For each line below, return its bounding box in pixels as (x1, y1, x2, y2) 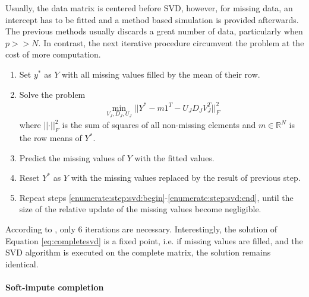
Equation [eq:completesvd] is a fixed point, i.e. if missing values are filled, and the (5, 234, 303, 247)
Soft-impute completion (5, 281, 104, 293)
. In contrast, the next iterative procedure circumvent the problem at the (38, 36, 304, 49)
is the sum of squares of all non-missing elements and (62, 119, 256, 131)
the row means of (19, 132, 82, 144)
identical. (5, 257, 39, 270)
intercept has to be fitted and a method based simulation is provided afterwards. (5, 13, 299, 25)
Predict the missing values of (19, 151, 125, 164)
